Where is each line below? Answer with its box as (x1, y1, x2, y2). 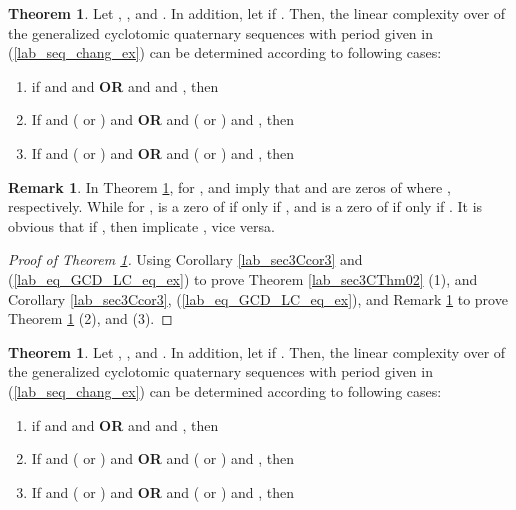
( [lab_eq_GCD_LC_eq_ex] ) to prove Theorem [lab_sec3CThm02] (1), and (8, 268, 478, 289)
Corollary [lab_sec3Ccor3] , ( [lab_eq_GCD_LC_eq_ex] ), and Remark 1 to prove (8, 288, 508, 309)
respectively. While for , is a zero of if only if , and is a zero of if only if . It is (8, 196, 483, 217)
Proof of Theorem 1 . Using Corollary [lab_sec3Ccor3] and (8, 249, 363, 270)
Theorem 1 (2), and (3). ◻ (8, 308, 173, 329)
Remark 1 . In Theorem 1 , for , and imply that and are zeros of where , (8, 176, 451, 197)
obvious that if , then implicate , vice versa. (8, 215, 275, 236)
